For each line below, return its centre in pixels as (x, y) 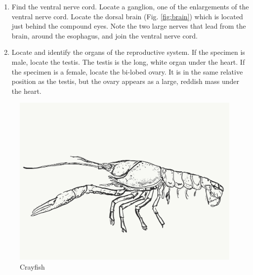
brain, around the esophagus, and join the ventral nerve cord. (105, 35)
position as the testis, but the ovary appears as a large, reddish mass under (125, 81)
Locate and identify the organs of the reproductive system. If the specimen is (128, 52)
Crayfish (32, 266)
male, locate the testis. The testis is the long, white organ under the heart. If (128, 61)
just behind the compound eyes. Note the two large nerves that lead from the (129, 26)
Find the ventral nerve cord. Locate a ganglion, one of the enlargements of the (130, 6)
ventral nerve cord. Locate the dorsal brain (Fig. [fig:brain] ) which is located (127, 16)
